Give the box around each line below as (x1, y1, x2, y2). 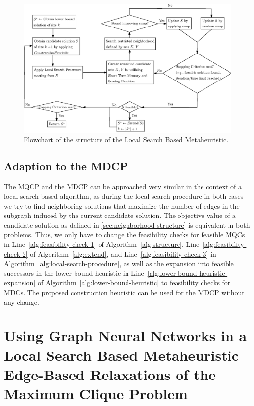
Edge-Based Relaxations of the (4, 364, 216, 384)
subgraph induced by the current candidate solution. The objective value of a (4, 210, 236, 220)
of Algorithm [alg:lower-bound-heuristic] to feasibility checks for (37, 277, 230, 288)
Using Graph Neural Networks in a (4, 325, 247, 346)
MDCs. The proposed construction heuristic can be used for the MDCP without (4, 287, 245, 298)
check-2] (4, 248, 28, 259)
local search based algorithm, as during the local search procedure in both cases (4, 191, 244, 201)
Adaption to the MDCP (4, 158, 128, 173)
